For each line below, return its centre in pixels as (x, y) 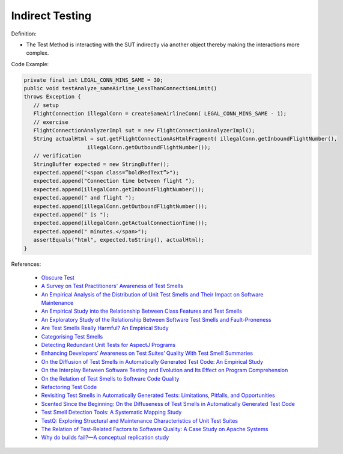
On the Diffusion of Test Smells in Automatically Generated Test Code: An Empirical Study (152, 361)
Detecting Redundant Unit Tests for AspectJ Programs (108, 345)
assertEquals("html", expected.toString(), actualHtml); (119, 240)
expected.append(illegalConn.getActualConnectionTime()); (120, 223)
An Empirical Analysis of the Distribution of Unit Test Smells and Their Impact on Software (152, 294)
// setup (46, 105)
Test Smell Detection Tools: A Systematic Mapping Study (111, 413)
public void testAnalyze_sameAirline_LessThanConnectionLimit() (120, 88)
